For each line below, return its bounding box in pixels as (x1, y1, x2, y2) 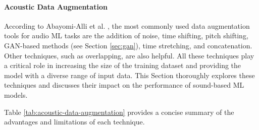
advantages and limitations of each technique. (4, 116, 145, 127)
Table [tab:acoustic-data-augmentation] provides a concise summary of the (4, 106, 234, 117)
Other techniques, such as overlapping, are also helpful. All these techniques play (4, 50, 254, 60)
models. (4, 89, 28, 100)
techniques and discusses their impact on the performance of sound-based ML (4, 80, 244, 90)
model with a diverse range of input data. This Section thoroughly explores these (4, 70, 255, 80)
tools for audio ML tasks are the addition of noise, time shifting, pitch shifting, (4, 30, 248, 41)
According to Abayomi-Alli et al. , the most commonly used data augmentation (4, 20, 250, 31)
